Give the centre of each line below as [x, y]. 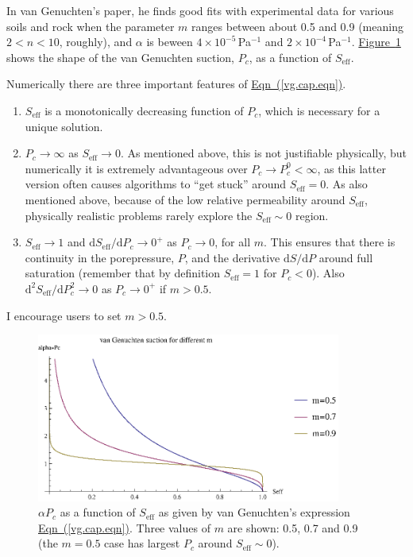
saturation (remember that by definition [123, 273]
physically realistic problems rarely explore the [139, 215]
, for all [233, 242]
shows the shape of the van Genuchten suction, [120, 57]
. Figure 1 [376, 42]
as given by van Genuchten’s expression [254, 512]
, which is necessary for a [319, 110]
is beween [170, 42]
